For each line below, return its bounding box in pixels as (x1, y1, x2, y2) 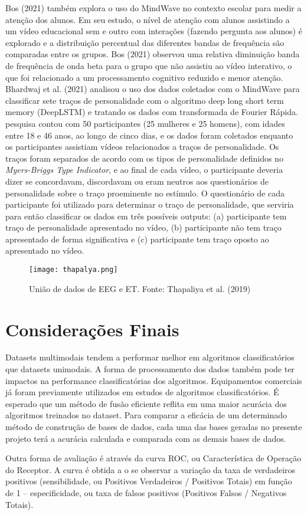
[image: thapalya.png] (29, 265, 118, 274)
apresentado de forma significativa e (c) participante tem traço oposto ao (5, 232, 269, 245)
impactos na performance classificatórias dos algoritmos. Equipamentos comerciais (5, 374, 302, 386)
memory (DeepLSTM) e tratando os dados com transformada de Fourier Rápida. (5, 106, 298, 118)
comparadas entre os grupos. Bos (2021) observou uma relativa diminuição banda (5, 48, 300, 60)
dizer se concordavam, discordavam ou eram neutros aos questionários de (5, 175, 269, 187)
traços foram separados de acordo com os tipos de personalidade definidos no (5, 152, 283, 164)
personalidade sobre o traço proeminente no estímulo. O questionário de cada (5, 186, 285, 199)
